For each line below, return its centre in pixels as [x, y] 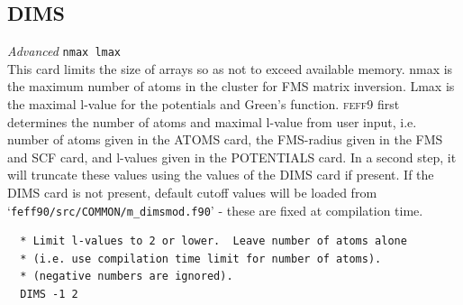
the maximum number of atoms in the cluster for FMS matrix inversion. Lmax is [231, 86]
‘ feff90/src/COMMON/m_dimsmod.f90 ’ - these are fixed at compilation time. [215, 210]
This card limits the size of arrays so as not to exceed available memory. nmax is [230, 68]
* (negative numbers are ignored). [127, 277]
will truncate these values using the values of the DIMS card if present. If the [221, 175]
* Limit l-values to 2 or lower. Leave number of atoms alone [213, 241]
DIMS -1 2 [49, 295]
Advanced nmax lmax [64, 51]
